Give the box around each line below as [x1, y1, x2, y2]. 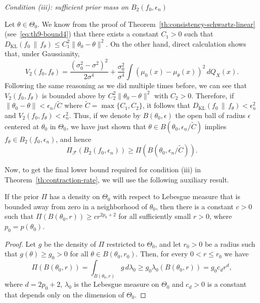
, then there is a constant [156, 201, 234, 211]
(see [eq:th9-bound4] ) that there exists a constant [5, 28, 159, 39]
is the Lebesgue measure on [74, 279, 159, 289]
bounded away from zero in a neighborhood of [5, 201, 148, 211]
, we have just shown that [66, 121, 146, 131]
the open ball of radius [175, 109, 246, 120]
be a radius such [204, 238, 255, 249]
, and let [155, 238, 181, 249]
